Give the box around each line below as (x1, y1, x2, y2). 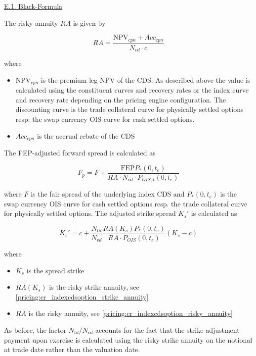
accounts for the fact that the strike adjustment (95, 324, 240, 335)
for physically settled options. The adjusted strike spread (4, 208, 176, 218)
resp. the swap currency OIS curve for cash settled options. (15, 113, 195, 124)
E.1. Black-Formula (4, 1, 63, 11)
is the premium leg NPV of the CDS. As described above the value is (41, 74, 251, 85)
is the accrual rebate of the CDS (37, 130, 135, 141)
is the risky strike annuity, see (49, 282, 139, 292)
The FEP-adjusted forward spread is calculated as (4, 148, 156, 157)
